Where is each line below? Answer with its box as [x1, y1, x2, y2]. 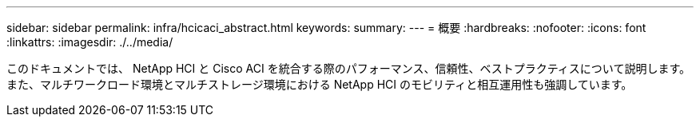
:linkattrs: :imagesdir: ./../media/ [6, 35, 173, 49]
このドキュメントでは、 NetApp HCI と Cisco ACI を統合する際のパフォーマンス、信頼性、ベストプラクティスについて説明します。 [6, 61, 691, 75]
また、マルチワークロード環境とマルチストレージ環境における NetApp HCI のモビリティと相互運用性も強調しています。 [6, 77, 633, 91]
